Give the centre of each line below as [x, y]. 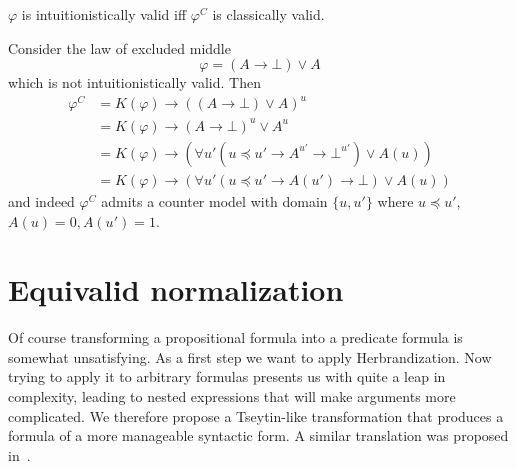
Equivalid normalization [176, 289]
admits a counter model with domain [214, 200]
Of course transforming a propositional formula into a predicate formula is [235, 337]
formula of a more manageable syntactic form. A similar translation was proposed [258, 435]
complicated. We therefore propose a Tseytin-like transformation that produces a [256, 415]
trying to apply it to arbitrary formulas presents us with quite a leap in [227, 376]
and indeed [41, 200]
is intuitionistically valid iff [104, 14]
